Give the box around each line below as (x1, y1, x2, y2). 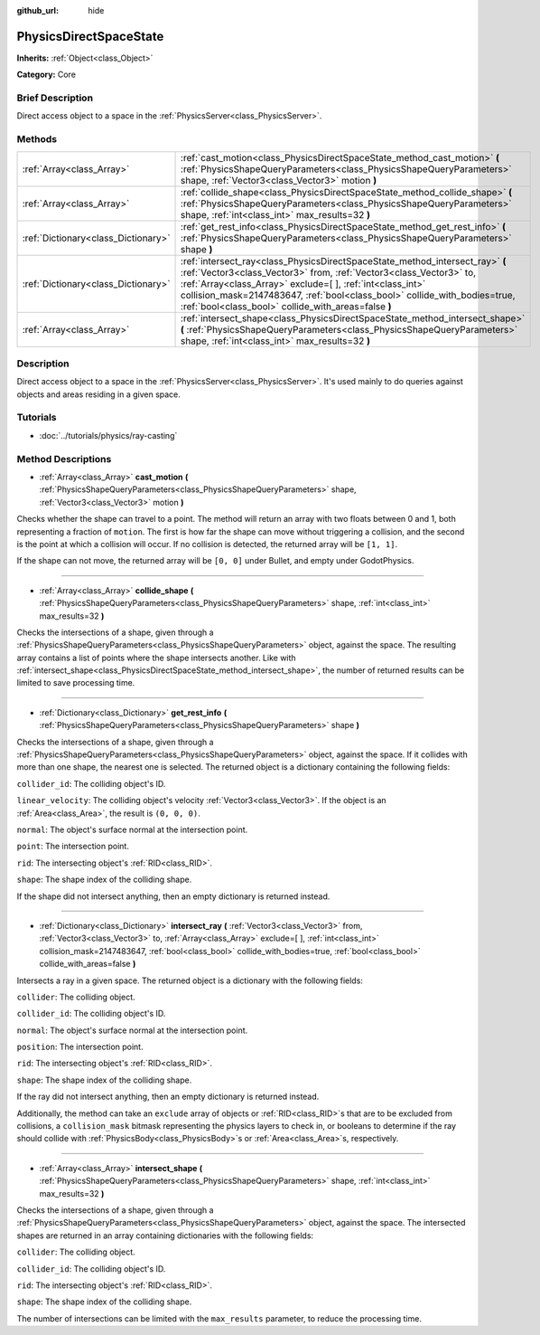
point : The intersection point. (16, 841, 130, 852)
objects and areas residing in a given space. (16, 389, 181, 400)
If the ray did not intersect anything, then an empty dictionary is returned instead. (16, 1091, 320, 1103)
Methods (16, 133, 58, 146)
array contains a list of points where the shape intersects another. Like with (16, 652, 297, 663)
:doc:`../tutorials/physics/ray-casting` (39, 430, 178, 440)
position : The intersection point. (16, 1041, 144, 1053)
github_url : (16, 5, 59, 15)
